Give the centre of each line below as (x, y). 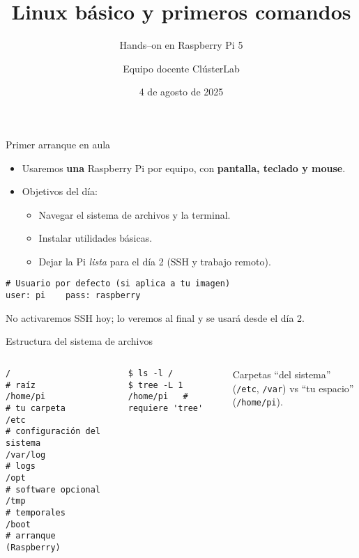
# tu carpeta (36, 408)
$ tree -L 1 (155, 385)
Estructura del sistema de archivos (79, 341)
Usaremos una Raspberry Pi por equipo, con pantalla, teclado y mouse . (184, 168)
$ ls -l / (151, 373)
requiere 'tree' (166, 408)
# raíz (21, 385)
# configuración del (53, 432)
